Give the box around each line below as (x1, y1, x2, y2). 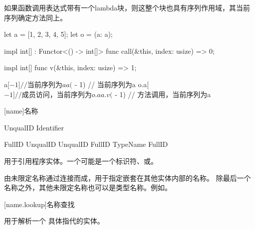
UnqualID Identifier (4, 122, 64, 132)
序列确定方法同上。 (4, 12, 67, 22)
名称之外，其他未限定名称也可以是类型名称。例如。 (4, 182, 172, 193)
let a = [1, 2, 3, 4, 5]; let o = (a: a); (4, 29, 113, 39)
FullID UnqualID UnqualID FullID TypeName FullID (4, 139, 168, 149)
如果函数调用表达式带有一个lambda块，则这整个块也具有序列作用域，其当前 (4, 2, 251, 12)
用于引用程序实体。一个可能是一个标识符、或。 (4, 155, 158, 166)
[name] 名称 (4, 106, 38, 116)
